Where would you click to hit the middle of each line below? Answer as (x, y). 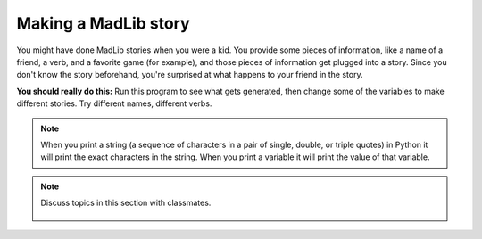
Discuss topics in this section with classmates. (126, 203)
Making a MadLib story (104, 23)
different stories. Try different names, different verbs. (114, 103)
